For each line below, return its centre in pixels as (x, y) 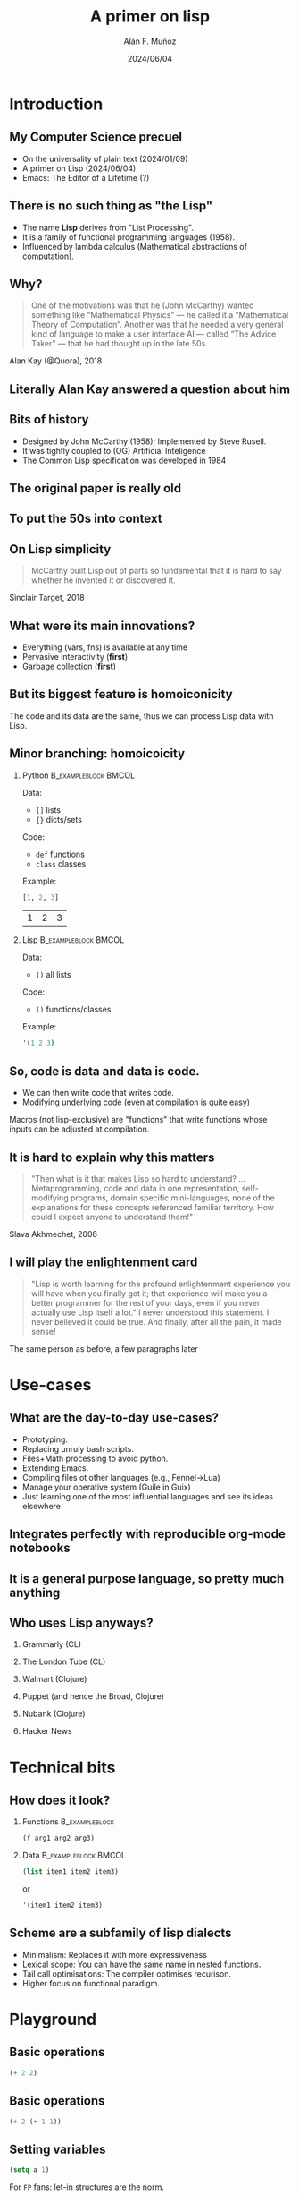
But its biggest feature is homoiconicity (121, 694)
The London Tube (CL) (64, 1661)
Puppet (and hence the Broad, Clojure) (93, 1696)
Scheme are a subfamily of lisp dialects (120, 1933)
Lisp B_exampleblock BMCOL (73, 940)
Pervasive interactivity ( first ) (75, 656)
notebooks (40, 1548)
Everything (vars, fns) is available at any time (105, 647)
